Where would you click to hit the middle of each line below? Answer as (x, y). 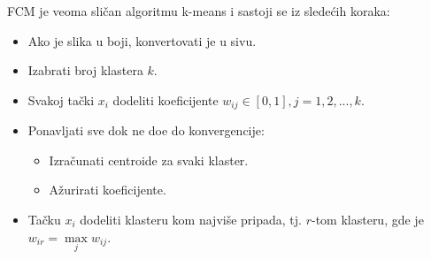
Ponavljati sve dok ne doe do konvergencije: (146, 130)
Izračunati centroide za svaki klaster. (149, 160)
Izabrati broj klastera (85, 70)
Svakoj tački (61, 99)
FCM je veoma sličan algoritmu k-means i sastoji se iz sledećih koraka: (199, 11)
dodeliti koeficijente (165, 99)
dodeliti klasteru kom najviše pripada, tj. (191, 220)
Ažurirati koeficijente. (108, 190)
